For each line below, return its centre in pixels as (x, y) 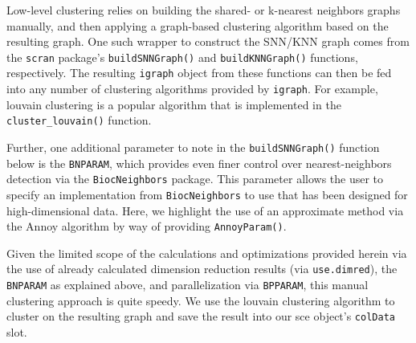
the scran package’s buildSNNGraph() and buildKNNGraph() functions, (182, 57)
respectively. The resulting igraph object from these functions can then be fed (199, 73)
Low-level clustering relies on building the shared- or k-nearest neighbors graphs (204, 10)
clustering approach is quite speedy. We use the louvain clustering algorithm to (201, 300)
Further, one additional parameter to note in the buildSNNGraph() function (193, 147)
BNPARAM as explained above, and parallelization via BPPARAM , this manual (188, 285)
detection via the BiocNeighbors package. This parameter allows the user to (195, 179)
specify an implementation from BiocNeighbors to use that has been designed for (207, 194)
